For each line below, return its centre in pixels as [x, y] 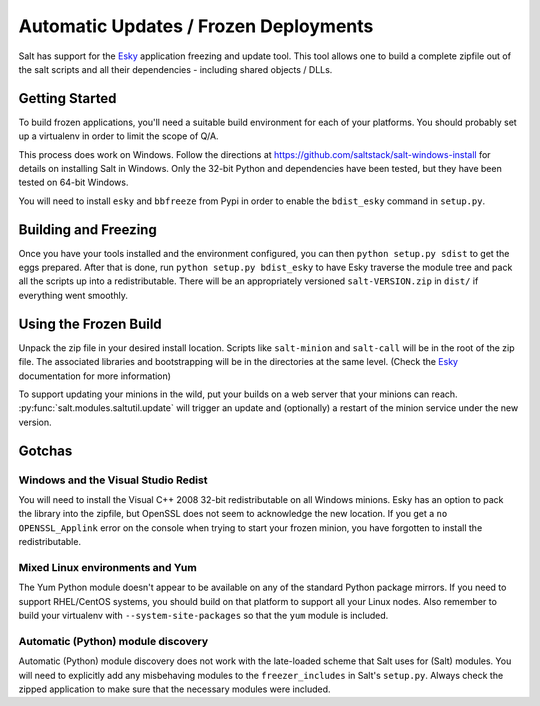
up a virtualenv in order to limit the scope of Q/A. [118, 136]
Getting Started [67, 98]
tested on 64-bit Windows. [73, 182]
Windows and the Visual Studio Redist [113, 480]
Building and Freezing [87, 229]
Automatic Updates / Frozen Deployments [196, 26]
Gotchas [45, 450]
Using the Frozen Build [90, 323]
